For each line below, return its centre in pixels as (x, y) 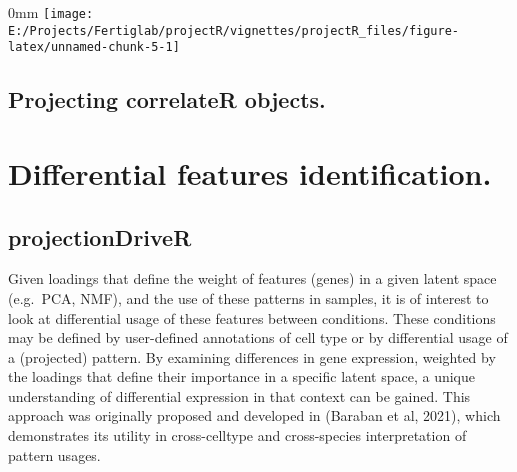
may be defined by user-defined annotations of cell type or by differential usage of (258, 337)
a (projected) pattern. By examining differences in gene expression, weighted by (252, 356)
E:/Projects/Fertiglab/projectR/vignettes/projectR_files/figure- (234, 30)
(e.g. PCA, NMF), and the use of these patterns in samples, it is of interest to (248, 297)
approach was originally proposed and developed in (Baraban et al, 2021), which (254, 415)
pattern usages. (54, 454)
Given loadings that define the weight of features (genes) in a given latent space (252, 278)
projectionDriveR (100, 236)
